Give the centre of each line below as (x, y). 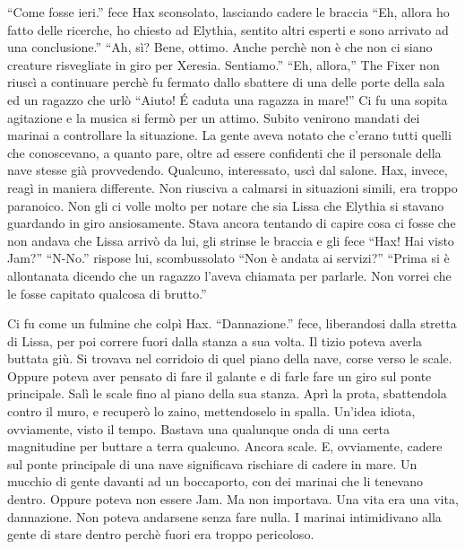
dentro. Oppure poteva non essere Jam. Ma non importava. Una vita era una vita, (233, 499)
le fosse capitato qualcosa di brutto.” (107, 293)
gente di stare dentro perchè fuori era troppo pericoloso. (161, 534)
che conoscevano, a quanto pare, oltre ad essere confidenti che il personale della (224, 152)
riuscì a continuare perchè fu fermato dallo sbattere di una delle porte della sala (226, 82)
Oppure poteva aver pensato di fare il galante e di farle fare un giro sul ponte (220, 375)
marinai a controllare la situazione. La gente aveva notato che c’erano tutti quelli (229, 135)
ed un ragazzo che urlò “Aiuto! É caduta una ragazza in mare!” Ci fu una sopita (228, 99)
